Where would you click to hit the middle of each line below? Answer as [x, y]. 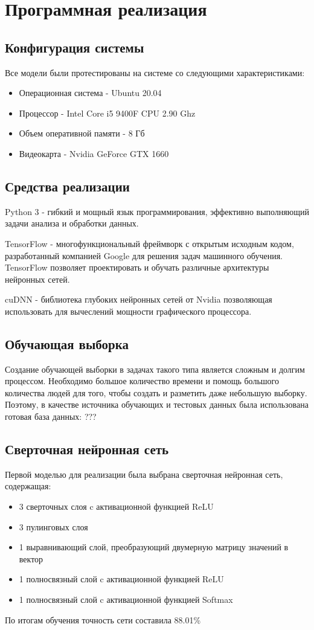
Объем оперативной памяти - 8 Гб [82, 133]
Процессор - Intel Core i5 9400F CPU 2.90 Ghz [107, 113]
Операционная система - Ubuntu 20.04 [90, 93]
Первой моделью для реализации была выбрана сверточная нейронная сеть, [144, 474]
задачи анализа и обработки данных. [72, 223]
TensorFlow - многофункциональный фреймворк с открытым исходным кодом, [149, 243]
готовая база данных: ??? [51, 416]
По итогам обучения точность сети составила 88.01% [103, 619]
